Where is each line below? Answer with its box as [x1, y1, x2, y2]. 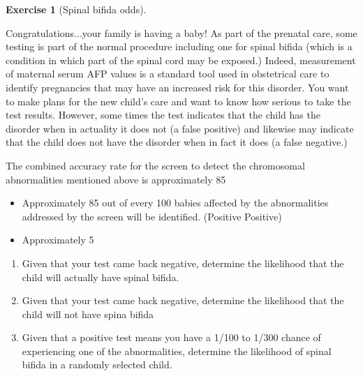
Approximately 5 [22, 232, 94, 247]
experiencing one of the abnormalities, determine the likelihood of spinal [22, 343, 332, 358]
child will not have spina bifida [22, 306, 154, 321]
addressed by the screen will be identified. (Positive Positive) [22, 209, 282, 223]
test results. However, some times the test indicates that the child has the [6, 107, 320, 122]
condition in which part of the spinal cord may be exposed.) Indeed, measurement [6, 52, 356, 67]
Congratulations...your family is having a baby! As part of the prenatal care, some [6, 25, 357, 40]
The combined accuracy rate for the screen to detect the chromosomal [6, 158, 305, 172]
